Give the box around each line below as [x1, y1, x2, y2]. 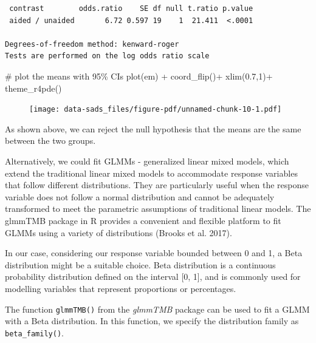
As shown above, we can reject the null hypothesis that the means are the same [5, 122, 301, 135]
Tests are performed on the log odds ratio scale [5, 52, 210, 61]
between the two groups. [5, 134, 96, 147]
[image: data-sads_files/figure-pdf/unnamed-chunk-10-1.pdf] [29, 105, 282, 114]
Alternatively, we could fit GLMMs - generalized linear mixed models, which [5, 155, 289, 167]
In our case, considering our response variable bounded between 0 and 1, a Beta [5, 246, 303, 259]
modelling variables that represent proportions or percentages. [5, 282, 236, 294]
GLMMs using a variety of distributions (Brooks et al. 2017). [5, 226, 232, 239]
